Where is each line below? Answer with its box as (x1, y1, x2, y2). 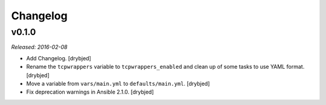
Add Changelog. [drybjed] (26, 54, 92, 62)
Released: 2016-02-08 (11, 43, 68, 51)
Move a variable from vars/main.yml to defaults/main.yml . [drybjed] (26, 80, 210, 87)
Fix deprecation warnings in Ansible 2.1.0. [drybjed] (26, 88, 154, 96)
